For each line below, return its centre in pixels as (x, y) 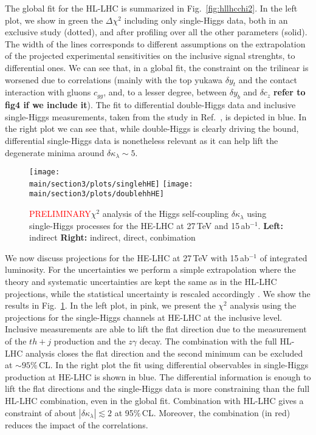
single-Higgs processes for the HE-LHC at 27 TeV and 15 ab (140, 225)
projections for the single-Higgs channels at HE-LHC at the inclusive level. (144, 317)
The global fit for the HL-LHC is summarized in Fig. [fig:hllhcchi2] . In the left (151, 8)
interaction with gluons (48, 92)
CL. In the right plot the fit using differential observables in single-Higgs (173, 365)
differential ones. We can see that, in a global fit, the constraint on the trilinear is (157, 67)
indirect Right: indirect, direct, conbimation (112, 237)
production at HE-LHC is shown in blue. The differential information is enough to (158, 376)
